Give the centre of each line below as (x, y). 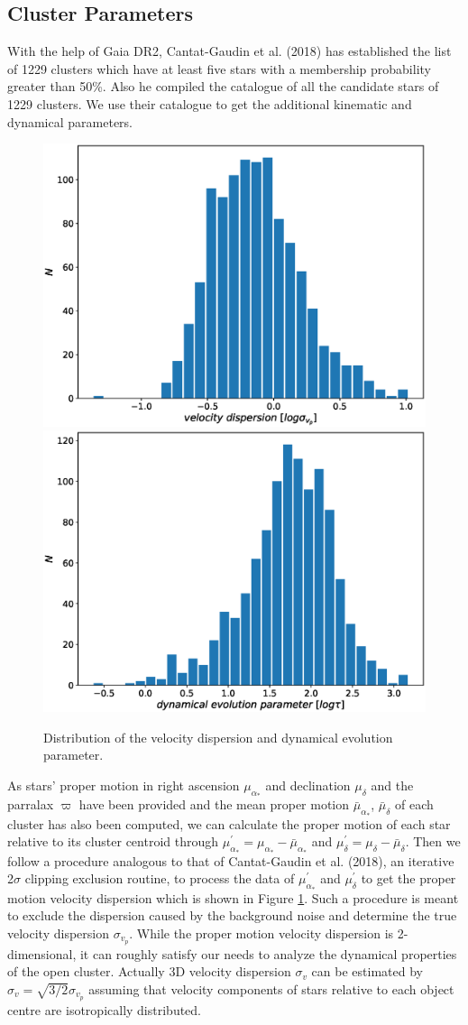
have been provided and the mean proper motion (214, 804)
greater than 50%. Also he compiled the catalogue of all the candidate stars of (223, 86)
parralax (31, 804)
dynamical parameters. (70, 121)
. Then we (433, 841)
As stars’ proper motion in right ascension (124, 785)
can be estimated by (367, 971)
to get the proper (408, 878)
